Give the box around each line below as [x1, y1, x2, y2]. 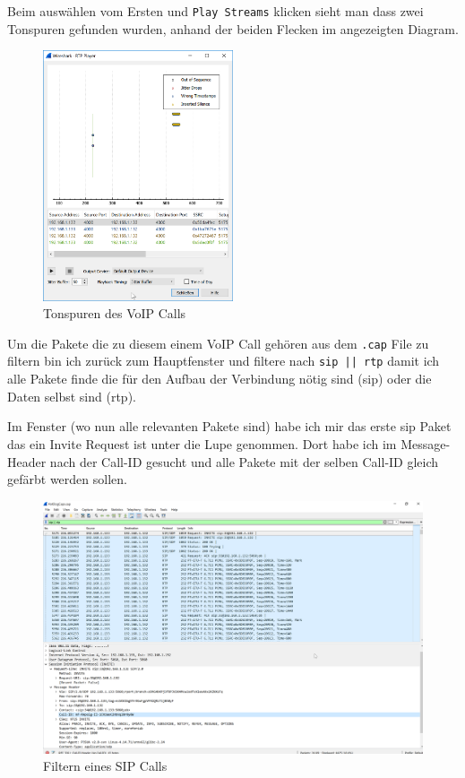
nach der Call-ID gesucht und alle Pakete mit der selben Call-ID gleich [49, 452, 439, 471]
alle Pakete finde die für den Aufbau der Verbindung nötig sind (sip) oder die [7, 369, 432, 388]
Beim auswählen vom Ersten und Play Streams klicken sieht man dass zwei [7, 2, 424, 20]
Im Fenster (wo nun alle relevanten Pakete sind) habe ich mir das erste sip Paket [7, 417, 452, 436]
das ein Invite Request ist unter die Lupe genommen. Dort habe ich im [7, 434, 397, 453]
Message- [400, 434, 451, 453]
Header [7, 452, 47, 471]
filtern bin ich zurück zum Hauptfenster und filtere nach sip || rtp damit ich [7, 351, 440, 370]
